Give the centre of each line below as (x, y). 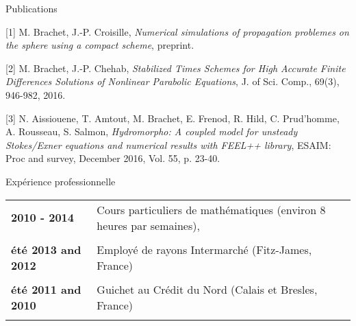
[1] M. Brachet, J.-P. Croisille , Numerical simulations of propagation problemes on (177, 31)
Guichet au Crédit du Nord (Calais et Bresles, (207, 289)
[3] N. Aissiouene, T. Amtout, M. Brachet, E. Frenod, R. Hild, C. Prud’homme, (173, 118)
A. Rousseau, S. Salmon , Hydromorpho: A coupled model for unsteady (152, 131)
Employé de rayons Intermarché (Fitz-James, (204, 249)
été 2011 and (46, 289)
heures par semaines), (148, 225)
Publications (31, 8)
